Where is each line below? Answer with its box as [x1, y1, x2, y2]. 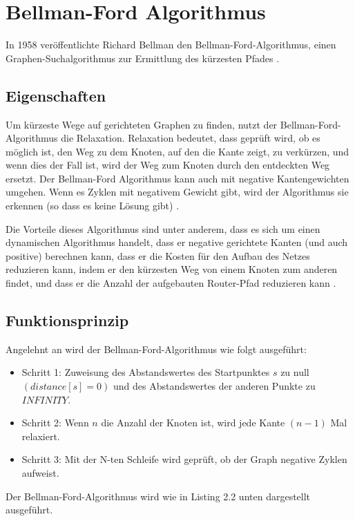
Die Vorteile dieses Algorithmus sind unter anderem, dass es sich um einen [6, 221, 320, 236]
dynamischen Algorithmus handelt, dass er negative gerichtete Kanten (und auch [6, 235, 348, 249]
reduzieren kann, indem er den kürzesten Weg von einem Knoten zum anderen [6, 262, 338, 276]
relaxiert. [21, 428, 60, 443]
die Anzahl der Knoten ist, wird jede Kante [101, 415, 285, 430]
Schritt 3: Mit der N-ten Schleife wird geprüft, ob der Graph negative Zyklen [21, 452, 347, 466]
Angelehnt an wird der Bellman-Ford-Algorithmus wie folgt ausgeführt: [6, 341, 307, 356]
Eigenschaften [6, 84, 106, 106]
